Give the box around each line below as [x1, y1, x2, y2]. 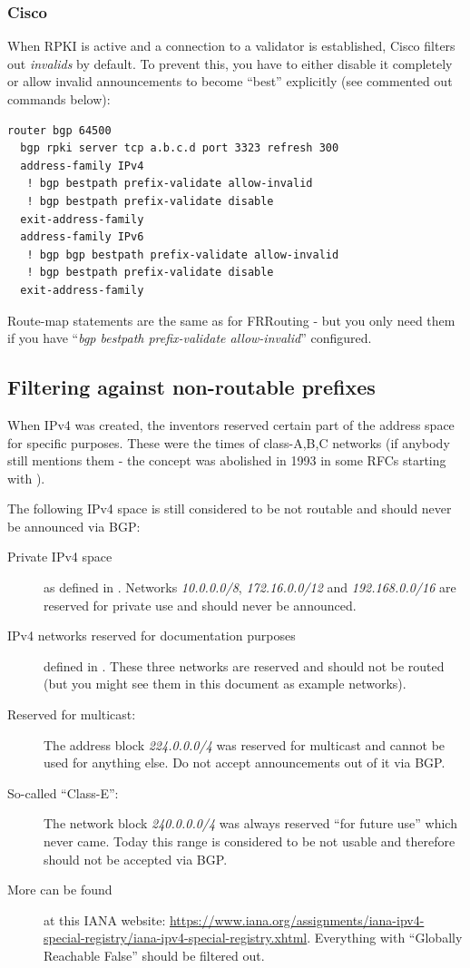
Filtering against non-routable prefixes [7, 373, 376, 401]
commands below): [7, 90, 111, 108]
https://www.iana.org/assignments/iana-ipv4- [169, 910, 425, 929]
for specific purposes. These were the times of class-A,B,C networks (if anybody [7, 433, 450, 452]
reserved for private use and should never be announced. [44, 595, 357, 614]
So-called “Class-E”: [7, 783, 119, 802]
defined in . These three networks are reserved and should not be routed [44, 656, 445, 675]
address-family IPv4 [20, 159, 144, 172]
